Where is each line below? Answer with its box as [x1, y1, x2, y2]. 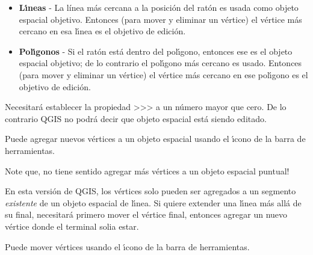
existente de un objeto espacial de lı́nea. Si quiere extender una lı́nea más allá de [5, 196, 302, 209]
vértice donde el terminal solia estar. [5, 220, 139, 232]
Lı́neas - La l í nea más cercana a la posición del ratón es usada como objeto [19, 1, 299, 13]
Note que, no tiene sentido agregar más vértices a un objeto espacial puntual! [5, 164, 290, 177]
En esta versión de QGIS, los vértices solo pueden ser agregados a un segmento [5, 185, 296, 197]
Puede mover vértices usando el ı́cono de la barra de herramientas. [5, 240, 250, 253]
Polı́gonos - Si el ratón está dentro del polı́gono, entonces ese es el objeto [19, 45, 293, 57]
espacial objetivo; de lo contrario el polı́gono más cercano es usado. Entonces [19, 57, 302, 69]
